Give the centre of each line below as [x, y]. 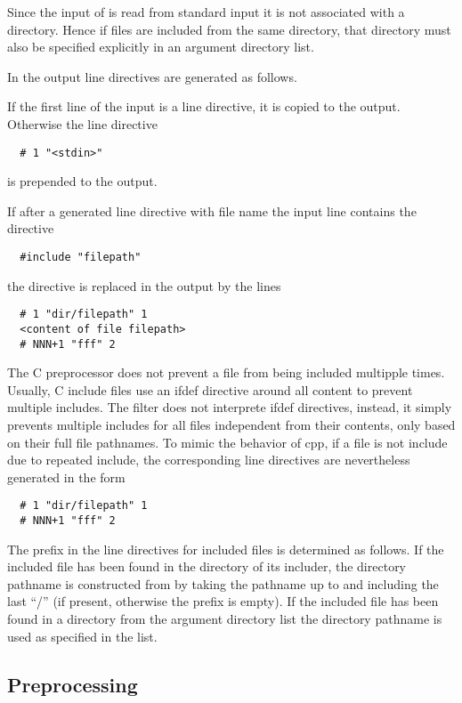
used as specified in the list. [82, 636]
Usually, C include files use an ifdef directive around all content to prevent [210, 389]
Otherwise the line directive [82, 123]
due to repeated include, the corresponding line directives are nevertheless [209, 460]
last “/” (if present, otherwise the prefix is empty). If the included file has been [223, 601]
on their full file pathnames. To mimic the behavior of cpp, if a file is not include [227, 442]
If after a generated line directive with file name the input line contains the [212, 210]
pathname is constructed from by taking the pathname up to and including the [223, 583]
